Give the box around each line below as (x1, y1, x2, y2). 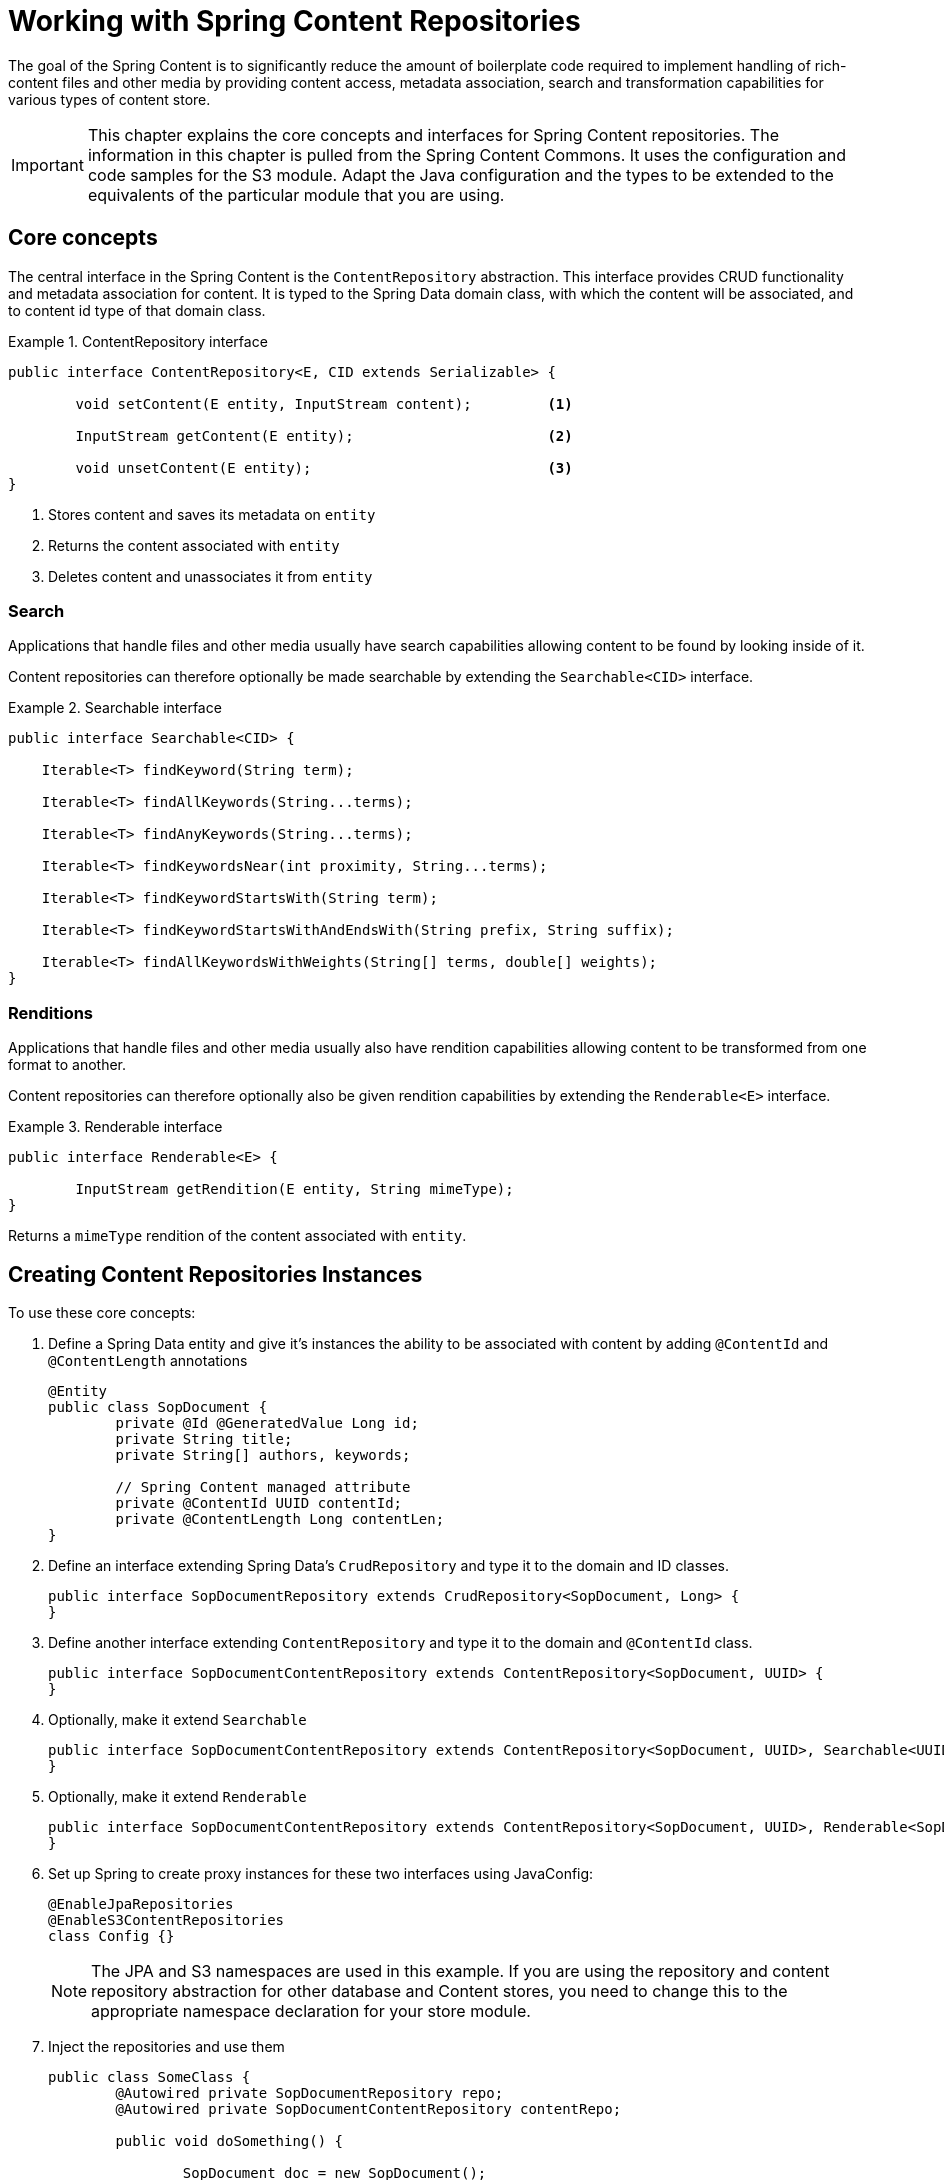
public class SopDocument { (48, 1398, 268, 1415)
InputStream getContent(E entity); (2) (75, 427, 573, 444)
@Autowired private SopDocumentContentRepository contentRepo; (115, 2100, 622, 2117)
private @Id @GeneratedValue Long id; (115, 1414, 419, 1431)
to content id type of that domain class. (8, 301, 266, 319)
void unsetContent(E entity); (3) (75, 459, 573, 476)
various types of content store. (8, 90, 211, 108)
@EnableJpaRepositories (48, 1895, 234, 1912)
